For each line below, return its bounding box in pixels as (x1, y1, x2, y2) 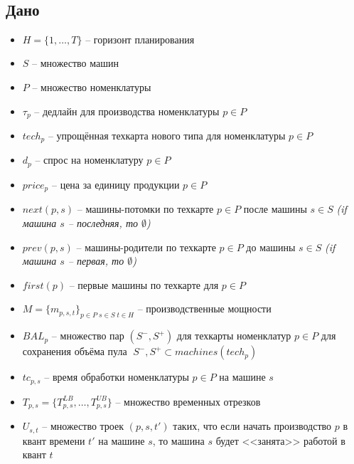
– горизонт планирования (85, 31, 195, 46)
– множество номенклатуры (32, 79, 151, 94)
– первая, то (68, 253, 124, 268)
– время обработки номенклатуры (44, 369, 189, 384)
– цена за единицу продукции (51, 176, 180, 191)
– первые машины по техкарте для (69, 277, 219, 292)
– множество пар (51, 328, 124, 343)
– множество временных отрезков (115, 394, 261, 408)
